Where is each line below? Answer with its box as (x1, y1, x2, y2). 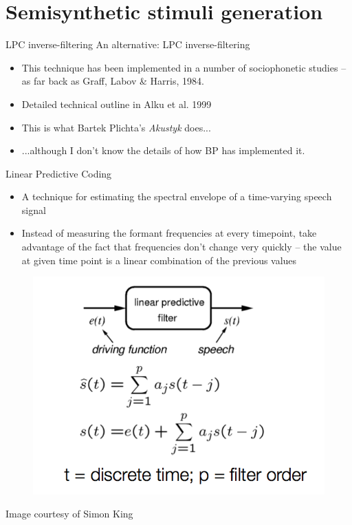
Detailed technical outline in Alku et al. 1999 (21, 96, 212, 111)
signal (21, 202, 46, 217)
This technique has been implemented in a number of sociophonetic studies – (21, 60, 346, 74)
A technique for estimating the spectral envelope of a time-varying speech (21, 189, 332, 204)
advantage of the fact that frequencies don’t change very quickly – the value (21, 239, 342, 254)
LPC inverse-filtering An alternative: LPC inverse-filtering (5, 37, 250, 52)
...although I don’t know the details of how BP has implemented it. (21, 143, 305, 158)
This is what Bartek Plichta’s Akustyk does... (21, 120, 211, 134)
